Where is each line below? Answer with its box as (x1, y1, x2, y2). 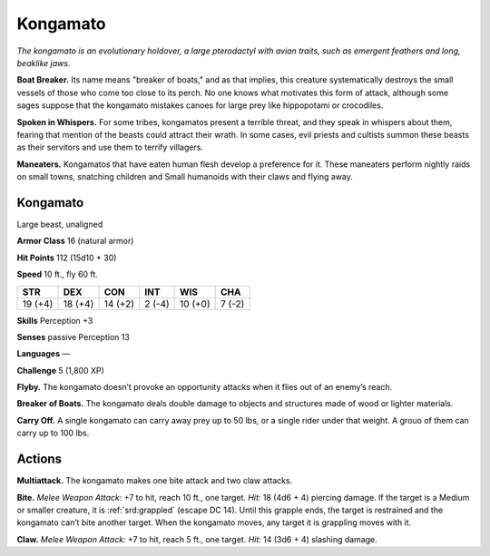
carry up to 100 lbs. (16, 427, 90, 439)
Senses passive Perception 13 (16, 331, 131, 342)
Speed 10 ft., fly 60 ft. (16, 268, 99, 280)
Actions (16, 452, 63, 467)
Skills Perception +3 (16, 315, 93, 326)
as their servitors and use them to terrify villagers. (16, 141, 204, 153)
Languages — (16, 348, 71, 359)
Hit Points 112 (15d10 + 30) (16, 252, 117, 263)
